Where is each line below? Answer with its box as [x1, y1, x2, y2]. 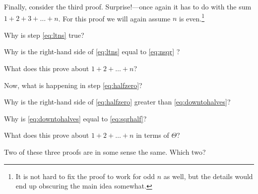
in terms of [136, 130, 169, 140]
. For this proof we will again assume [58, 13, 171, 23]
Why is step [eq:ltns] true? [4, 29, 84, 40]
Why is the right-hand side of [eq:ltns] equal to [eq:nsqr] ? [4, 46, 180, 57]
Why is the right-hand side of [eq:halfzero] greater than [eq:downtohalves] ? [4, 97, 231, 107]
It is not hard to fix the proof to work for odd [15, 171, 155, 181]
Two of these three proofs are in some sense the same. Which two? [4, 147, 206, 157]
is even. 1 [179, 11, 205, 23]
